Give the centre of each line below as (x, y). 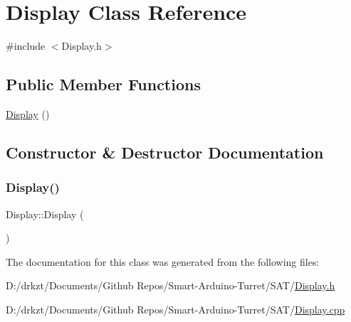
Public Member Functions (103, 84)
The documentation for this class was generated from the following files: (163, 261)
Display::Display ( (45, 214)
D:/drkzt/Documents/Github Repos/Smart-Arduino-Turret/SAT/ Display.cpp (175, 309)
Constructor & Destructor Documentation (165, 152)
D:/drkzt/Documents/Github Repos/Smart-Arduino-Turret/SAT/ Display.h (171, 285)
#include (26, 46)
